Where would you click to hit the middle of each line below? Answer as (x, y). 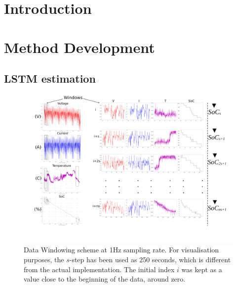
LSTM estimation (50, 78)
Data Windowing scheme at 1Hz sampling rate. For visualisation (121, 250)
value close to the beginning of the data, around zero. (105, 279)
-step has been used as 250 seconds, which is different (150, 259)
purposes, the (44, 259)
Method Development (79, 47)
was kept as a (202, 269)
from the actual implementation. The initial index (99, 269)
